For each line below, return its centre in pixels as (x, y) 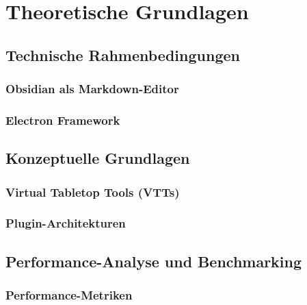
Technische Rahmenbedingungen (123, 54)
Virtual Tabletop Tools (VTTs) (93, 192)
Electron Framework (63, 120)
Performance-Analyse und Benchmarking (154, 261)
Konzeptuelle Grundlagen (98, 158)
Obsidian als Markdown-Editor (92, 89)
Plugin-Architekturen (66, 223)
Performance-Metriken (69, 295)
